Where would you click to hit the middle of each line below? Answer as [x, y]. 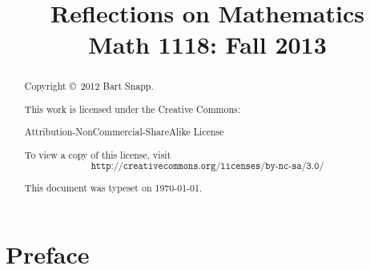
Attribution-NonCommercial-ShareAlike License [124, 132]
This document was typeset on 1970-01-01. [113, 187]
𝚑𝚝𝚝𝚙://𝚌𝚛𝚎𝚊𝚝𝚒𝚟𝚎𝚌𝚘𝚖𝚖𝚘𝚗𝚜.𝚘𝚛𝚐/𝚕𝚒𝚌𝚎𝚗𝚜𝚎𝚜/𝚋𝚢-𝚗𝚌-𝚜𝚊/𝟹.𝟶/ [207, 165]
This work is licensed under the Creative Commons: [132, 109]
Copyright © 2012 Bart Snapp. [89, 86]
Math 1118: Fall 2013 [207, 44]
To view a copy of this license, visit [98, 155]
